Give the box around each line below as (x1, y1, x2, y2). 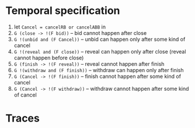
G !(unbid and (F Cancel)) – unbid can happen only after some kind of (13, 35, 186, 42)
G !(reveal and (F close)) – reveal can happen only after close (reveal (13, 48, 186, 55)
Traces (5, 112, 40, 125)
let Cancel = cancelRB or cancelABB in (13, 23, 106, 30)
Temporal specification (5, 4, 120, 17)
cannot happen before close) (13, 54, 84, 61)
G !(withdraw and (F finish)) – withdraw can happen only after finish (13, 66, 184, 73)
